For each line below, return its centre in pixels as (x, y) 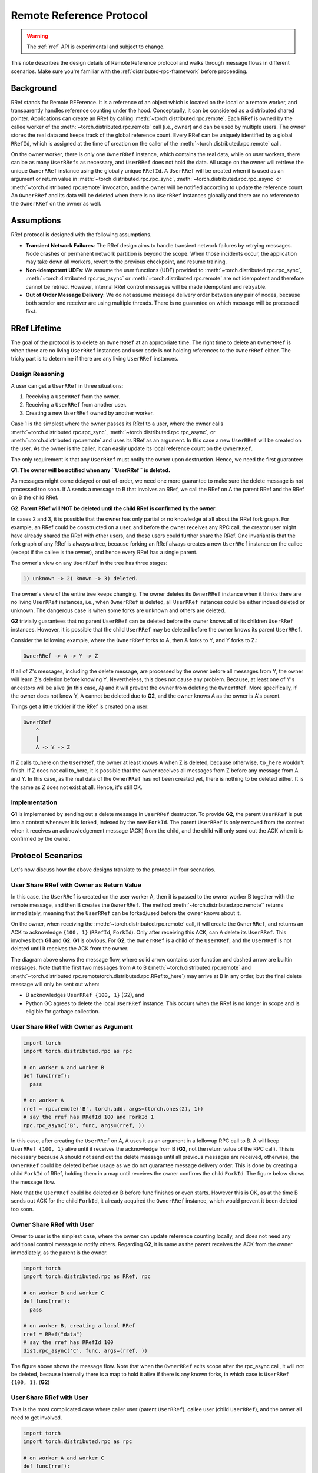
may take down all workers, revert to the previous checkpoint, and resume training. (126, 262)
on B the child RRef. (35, 497)
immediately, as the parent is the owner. (59, 1253)
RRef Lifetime (36, 328)
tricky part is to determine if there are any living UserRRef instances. (95, 359)
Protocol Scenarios (47, 855)
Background (34, 88)
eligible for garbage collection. (63, 1012)
